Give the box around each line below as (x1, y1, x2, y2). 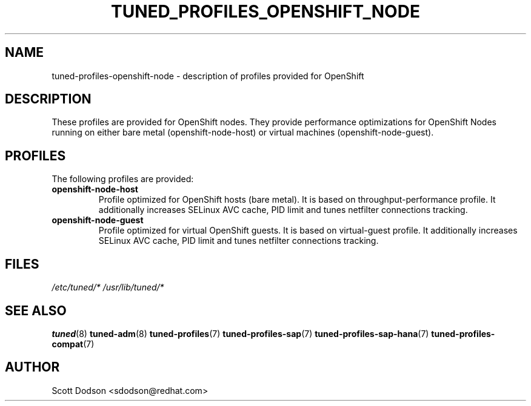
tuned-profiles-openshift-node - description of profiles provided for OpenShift (52, 70, 364, 81)
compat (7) (52, 338, 95, 349)
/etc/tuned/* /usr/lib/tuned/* (52, 282, 164, 293)
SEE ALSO (5, 303, 67, 318)
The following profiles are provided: (52, 174, 194, 185)
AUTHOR (5, 359, 60, 375)
